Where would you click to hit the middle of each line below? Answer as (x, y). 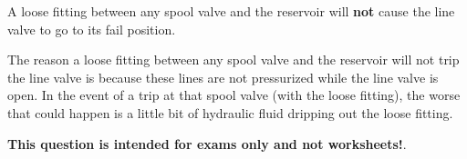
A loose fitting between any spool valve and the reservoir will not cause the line (231, 11)
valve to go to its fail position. (92, 29)
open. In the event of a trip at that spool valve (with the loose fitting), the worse (234, 95)
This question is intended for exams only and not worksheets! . (207, 143)
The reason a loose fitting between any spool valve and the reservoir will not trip (233, 60)
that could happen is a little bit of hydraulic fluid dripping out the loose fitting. (230, 112)
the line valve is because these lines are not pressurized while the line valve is (223, 77)
